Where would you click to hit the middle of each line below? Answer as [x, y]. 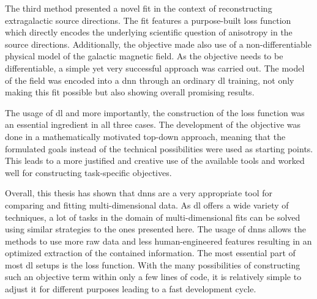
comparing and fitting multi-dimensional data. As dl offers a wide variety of [147, 205]
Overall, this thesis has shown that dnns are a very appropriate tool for [139, 193]
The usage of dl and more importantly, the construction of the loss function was [155, 112]
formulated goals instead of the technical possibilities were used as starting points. [159, 148]
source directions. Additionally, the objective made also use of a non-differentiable [158, 44]
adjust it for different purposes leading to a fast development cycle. [131, 289]
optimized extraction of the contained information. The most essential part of [150, 253]
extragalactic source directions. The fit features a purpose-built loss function [148, 20]
